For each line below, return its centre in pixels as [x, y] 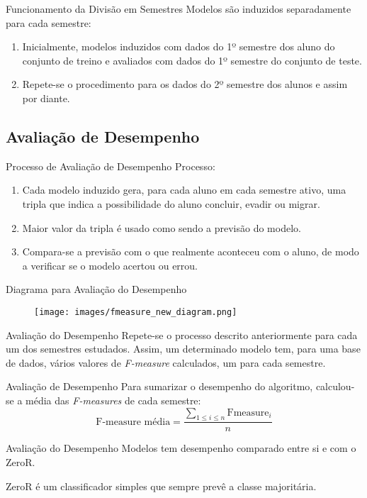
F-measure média [133, 422]
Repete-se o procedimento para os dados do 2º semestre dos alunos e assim [185, 84]
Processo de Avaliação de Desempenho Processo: [111, 166]
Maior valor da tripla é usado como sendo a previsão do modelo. [162, 227]
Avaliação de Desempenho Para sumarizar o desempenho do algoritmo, [159, 386]
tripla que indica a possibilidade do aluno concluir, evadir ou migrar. [171, 203]
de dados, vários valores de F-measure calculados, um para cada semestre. [166, 362]
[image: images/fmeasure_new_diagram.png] [136, 312]
